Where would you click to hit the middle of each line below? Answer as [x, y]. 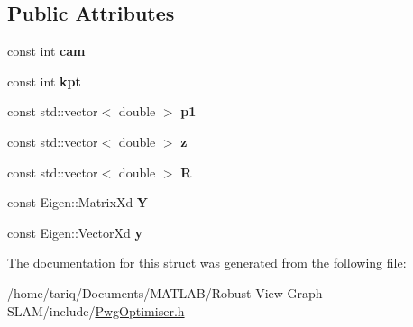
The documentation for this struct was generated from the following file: [207, 263]
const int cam [46, 51]
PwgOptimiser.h [140, 310]
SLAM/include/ [51, 310]
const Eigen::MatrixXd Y [78, 202]
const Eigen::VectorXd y [75, 232]
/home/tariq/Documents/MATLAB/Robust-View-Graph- [167, 292]
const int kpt [44, 81]
